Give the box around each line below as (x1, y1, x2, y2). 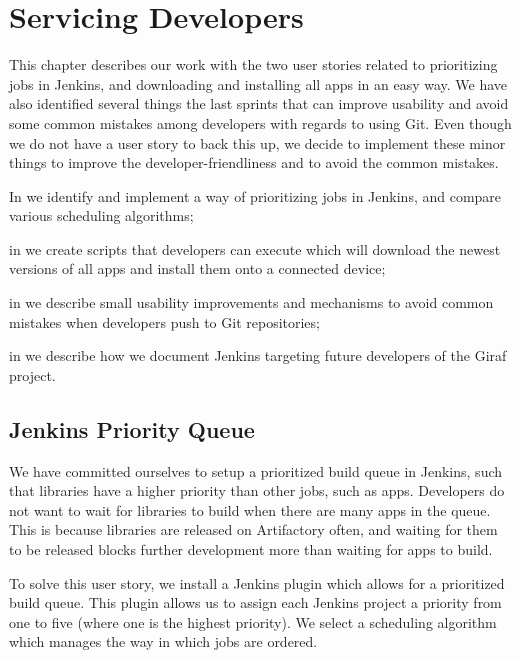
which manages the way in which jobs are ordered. (9, 631, 318, 652)
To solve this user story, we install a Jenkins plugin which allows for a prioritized (9, 572, 505, 593)
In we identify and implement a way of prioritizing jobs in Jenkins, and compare (9, 185, 502, 206)
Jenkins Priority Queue (9, 413, 255, 444)
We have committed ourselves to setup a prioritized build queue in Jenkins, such (9, 460, 503, 481)
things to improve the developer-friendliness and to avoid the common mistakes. (9, 152, 499, 173)
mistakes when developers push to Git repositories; (9, 311, 320, 332)
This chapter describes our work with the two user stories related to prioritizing (9, 54, 498, 75)
